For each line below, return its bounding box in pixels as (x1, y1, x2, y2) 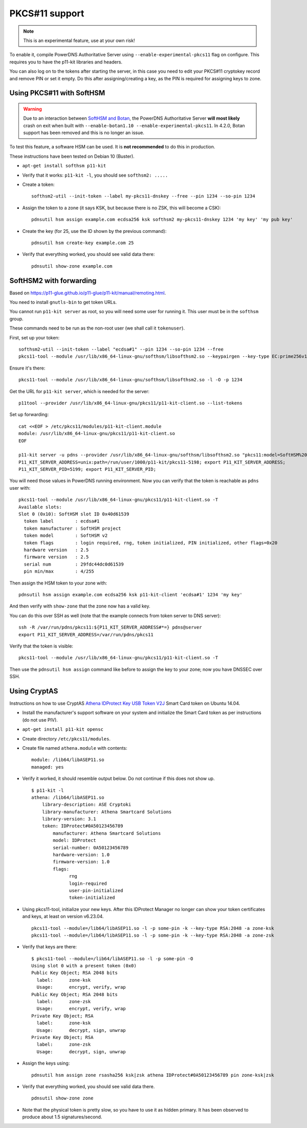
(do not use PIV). (22, 717, 58, 723)
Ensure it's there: (9, 365, 46, 371)
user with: (9, 485, 31, 491)
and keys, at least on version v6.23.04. (22, 914, 104, 920)
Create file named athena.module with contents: (22, 745, 127, 751)
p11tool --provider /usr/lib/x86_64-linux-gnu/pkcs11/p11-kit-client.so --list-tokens (18, 400, 243, 406)
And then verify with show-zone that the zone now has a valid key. (9, 603, 150, 609)
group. (9, 315, 24, 322)
